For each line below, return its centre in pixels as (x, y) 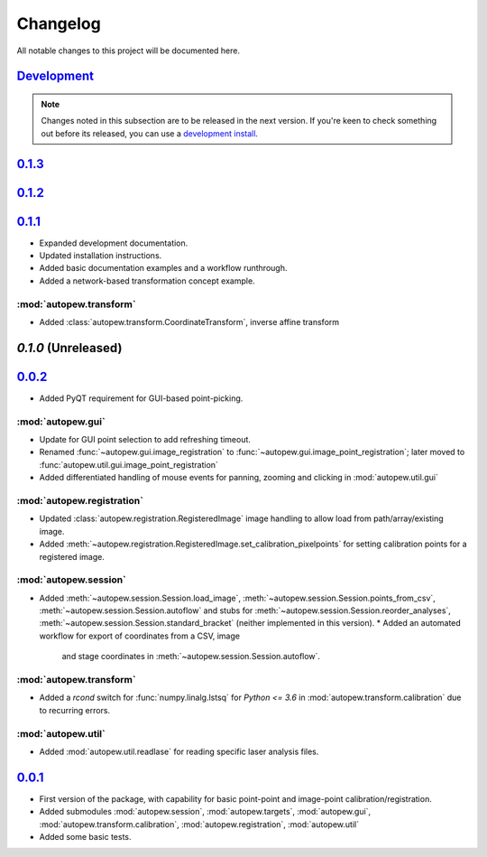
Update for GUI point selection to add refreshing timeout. (145, 440)
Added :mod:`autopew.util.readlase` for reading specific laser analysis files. (179, 751)
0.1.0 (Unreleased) (69, 348)
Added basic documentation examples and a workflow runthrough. (163, 268)
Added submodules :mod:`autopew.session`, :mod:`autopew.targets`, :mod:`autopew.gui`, (205, 812)
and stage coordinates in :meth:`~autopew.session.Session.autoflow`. (191, 657)
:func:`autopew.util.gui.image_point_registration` (129, 464)
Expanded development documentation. (114, 243)
